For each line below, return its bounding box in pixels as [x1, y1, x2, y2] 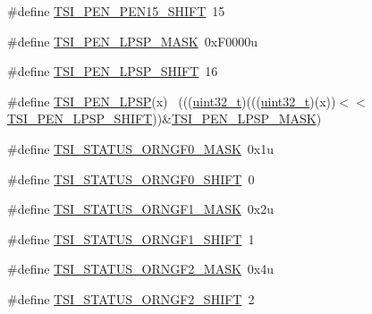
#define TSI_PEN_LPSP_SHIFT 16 [7, 62, 218, 81]
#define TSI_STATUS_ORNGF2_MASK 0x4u [7, 259, 275, 278]
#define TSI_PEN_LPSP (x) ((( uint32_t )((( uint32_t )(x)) [7, 91, 336, 110]
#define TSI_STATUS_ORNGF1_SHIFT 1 [7, 229, 255, 248]
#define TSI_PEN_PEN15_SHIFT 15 [7, 2, 225, 20]
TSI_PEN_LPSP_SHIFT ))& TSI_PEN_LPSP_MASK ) [7, 109, 322, 128]
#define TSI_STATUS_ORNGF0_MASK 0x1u [7, 139, 275, 157]
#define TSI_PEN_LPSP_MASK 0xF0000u [7, 31, 258, 50]
